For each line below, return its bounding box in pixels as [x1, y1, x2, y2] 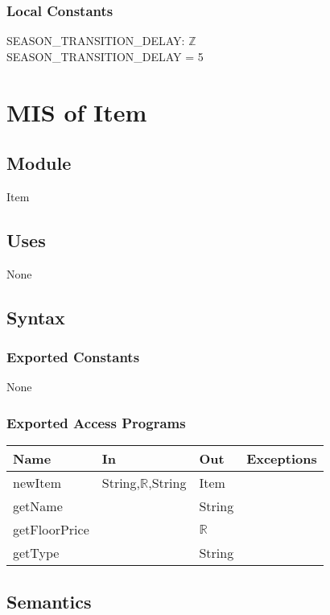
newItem [13, 473, 61, 493]
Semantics [6, 588, 92, 613]
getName [13, 497, 63, 516]
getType [13, 543, 60, 563]
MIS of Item [6, 95, 147, 128]
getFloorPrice [13, 520, 89, 539]
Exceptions [246, 449, 317, 468]
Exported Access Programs [6, 412, 186, 432]
